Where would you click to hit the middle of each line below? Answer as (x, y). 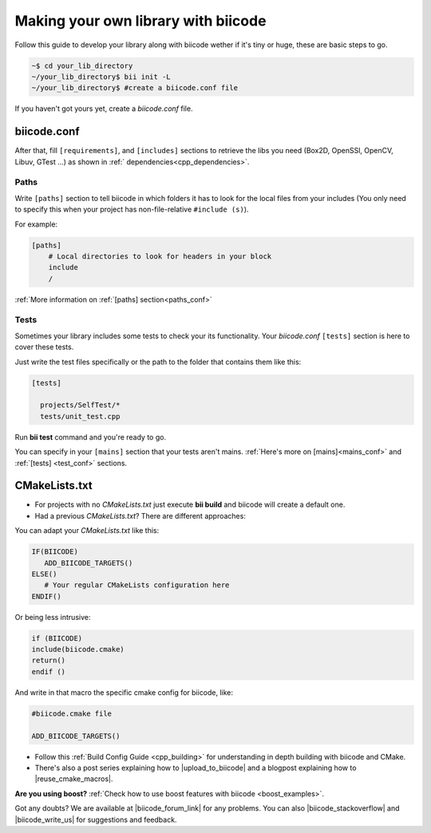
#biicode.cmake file (71, 713)
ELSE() (44, 574)
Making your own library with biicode (140, 21)
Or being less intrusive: (53, 617)
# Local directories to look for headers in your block (160, 256)
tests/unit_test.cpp (80, 416)
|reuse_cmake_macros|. (74, 779)
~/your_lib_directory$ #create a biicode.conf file (135, 88)
